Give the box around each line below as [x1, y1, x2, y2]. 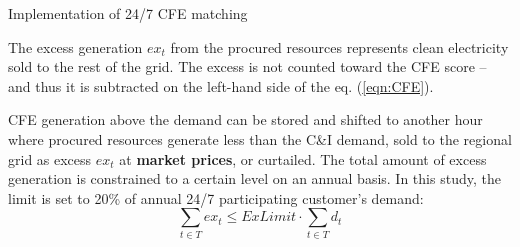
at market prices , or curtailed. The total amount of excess [119, 148, 487, 169]
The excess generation [8, 36, 143, 57]
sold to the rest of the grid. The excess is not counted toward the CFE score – [8, 56, 487, 77]
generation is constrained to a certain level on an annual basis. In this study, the [8, 168, 501, 189]
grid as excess [8, 148, 92, 169]
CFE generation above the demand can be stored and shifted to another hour [8, 109, 483, 130]
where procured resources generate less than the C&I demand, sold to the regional [8, 128, 512, 149]
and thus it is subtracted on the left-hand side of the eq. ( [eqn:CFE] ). [8, 75, 434, 96]
